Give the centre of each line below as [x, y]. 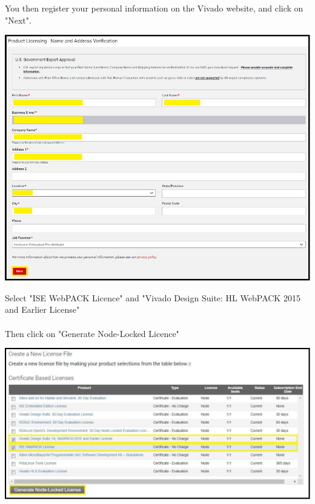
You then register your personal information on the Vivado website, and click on [154, 8]
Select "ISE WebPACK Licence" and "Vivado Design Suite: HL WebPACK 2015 [153, 297]
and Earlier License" [42, 309]
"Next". [18, 20]
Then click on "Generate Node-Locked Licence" [92, 333]
